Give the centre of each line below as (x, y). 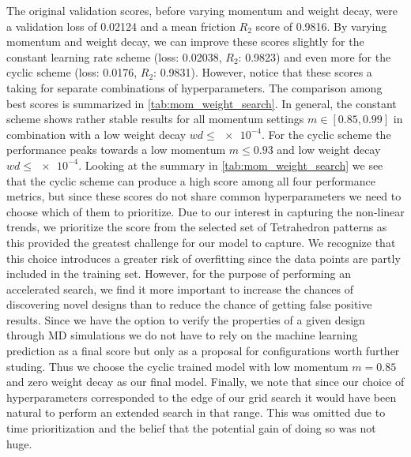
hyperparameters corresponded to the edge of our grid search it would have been (202, 397)
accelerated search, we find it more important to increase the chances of (180, 288)
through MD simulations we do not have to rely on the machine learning (182, 335)
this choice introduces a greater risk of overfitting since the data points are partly (204, 258)
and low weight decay (329, 150)
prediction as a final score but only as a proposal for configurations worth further (203, 351)
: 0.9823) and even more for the (315, 56)
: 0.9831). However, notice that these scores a (263, 72)
